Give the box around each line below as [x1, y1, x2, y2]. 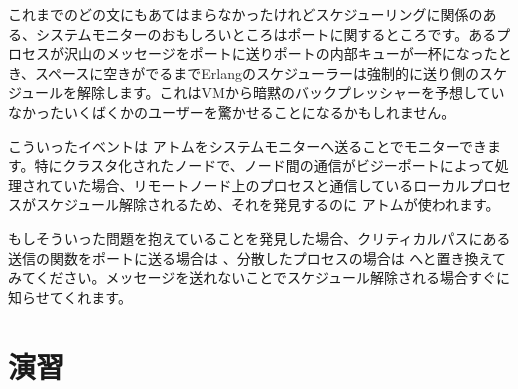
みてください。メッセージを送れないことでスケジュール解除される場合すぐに [8, 267, 510, 288]
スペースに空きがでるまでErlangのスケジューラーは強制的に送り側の [35, 62, 480, 83]
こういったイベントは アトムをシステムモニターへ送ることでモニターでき [8, 135, 487, 156]
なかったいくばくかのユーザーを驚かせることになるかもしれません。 [8, 101, 456, 122]
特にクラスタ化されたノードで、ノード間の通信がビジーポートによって [34, 155, 495, 176]
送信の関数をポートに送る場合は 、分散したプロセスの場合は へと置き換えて [8, 247, 506, 268]
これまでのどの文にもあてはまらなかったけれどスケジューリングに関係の [8, 4, 483, 24]
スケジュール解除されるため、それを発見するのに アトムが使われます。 [35, 194, 500, 215]
